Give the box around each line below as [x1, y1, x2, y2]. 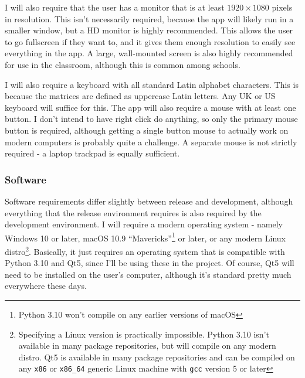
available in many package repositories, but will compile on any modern [18, 339, 276, 352]
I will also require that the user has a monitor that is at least [5, 1, 225, 13]
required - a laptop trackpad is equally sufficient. [5, 147, 180, 159]
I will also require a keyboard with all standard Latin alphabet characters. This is [5, 78, 299, 90]
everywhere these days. [5, 280, 87, 292]
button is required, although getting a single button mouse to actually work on [5, 124, 289, 136]
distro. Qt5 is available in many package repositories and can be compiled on [18, 350, 295, 363]
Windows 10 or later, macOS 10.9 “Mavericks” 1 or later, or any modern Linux [5, 230, 286, 244]
